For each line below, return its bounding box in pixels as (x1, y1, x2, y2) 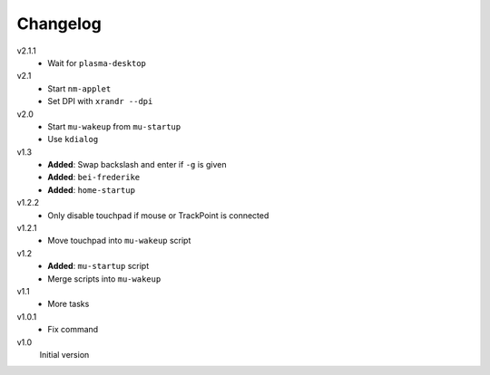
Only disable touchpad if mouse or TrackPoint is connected (47, 209, 269, 221)
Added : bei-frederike (47, 172, 141, 183)
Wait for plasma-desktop (47, 57, 147, 68)
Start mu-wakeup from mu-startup (47, 120, 181, 131)
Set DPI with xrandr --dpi (47, 96, 153, 107)
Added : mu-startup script (47, 261, 150, 272)
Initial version (39, 349, 90, 360)
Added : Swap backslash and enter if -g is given (47, 159, 227, 170)
